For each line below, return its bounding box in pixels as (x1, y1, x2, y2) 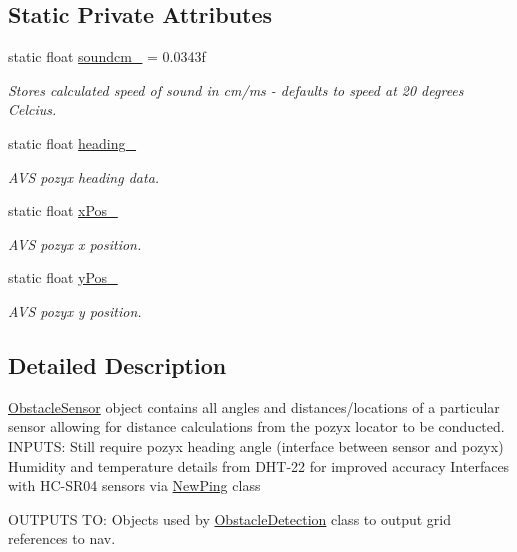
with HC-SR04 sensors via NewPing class (8, 475, 261, 496)
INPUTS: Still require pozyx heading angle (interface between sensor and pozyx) (8, 435, 504, 456)
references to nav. (8, 528, 116, 549)
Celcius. (8, 99, 57, 120)
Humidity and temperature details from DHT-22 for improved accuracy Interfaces (8, 455, 510, 476)
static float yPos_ (8, 267, 118, 288)
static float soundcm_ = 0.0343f (8, 46, 206, 67)
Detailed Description (8, 349, 227, 380)
